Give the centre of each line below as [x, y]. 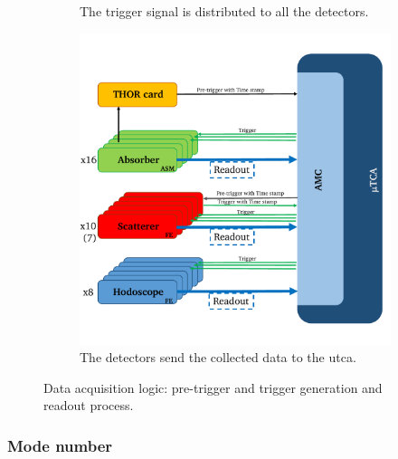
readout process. [89, 405]
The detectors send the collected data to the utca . [218, 357]
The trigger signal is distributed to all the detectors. [224, 11]
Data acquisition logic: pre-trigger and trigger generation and [213, 387]
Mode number [60, 445]
